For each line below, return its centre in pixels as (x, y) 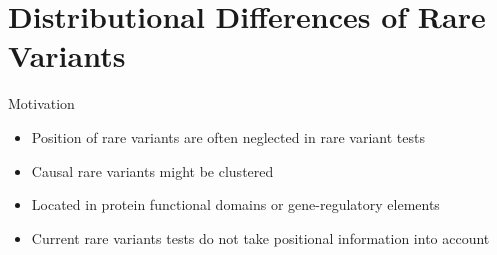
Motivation (41, 103)
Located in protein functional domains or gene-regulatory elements (235, 204)
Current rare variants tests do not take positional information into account (260, 237)
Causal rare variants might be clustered (152, 170)
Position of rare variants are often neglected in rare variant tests (228, 136)
